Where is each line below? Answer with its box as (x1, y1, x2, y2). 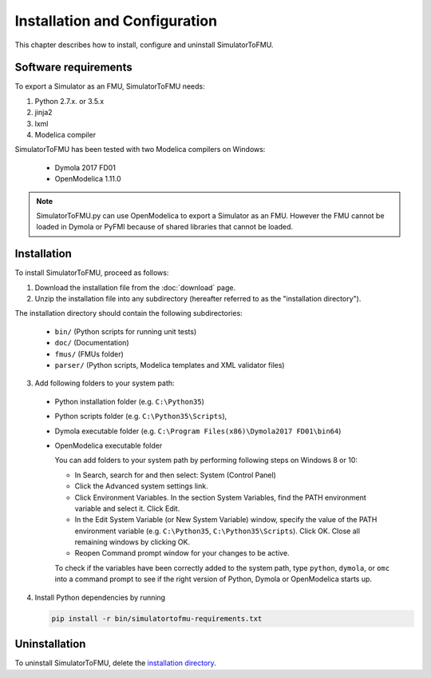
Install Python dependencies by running (34, 592, 166, 602)
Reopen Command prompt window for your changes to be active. (74, 548, 291, 558)
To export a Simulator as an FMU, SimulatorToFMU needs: (14, 82, 205, 91)
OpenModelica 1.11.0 (54, 174, 121, 184)
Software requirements (14, 61, 132, 74)
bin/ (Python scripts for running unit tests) (54, 326, 197, 336)
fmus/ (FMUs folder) (54, 349, 124, 359)
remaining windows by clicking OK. (74, 537, 191, 547)
